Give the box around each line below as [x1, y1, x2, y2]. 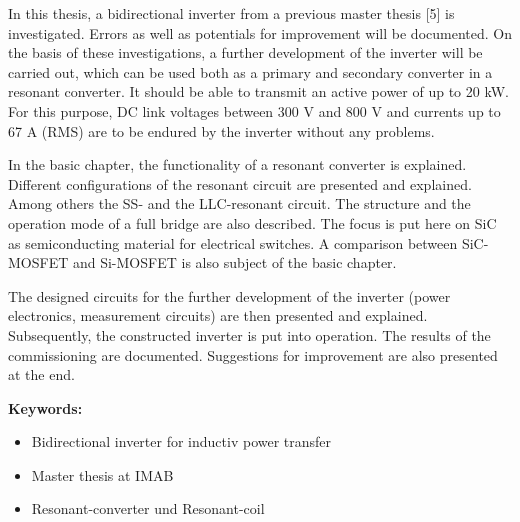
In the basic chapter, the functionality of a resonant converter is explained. [8, 154, 467, 175]
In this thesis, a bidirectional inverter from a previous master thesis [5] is [8, 3, 455, 23]
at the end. [8, 364, 75, 385]
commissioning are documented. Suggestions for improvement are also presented [8, 344, 498, 365]
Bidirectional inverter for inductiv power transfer [31, 431, 332, 452]
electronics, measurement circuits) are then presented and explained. [8, 305, 428, 326]
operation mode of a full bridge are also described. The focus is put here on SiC [8, 212, 497, 233]
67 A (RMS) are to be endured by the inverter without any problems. [8, 120, 435, 141]
